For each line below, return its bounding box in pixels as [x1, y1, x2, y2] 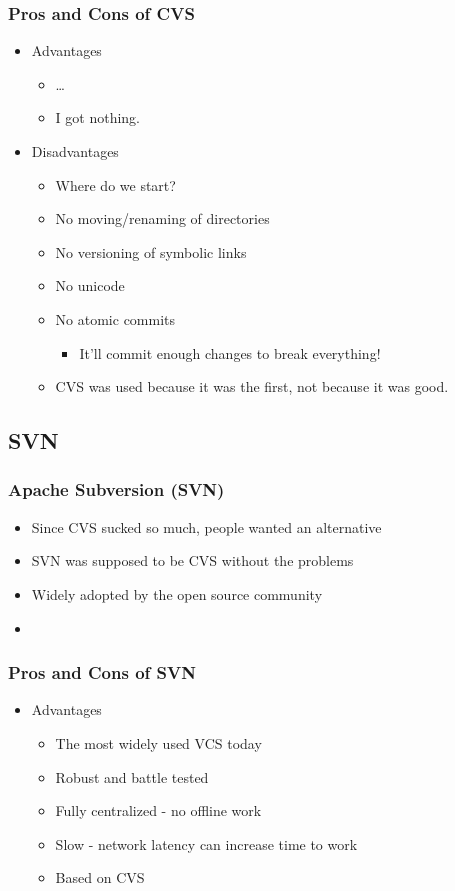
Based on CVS [55, 867, 145, 888]
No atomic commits [55, 308, 176, 329]
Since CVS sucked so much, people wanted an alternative [31, 516, 382, 537]
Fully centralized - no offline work [55, 800, 262, 821]
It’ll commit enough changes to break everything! [79, 342, 381, 363]
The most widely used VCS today [55, 732, 262, 753]
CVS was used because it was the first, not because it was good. [55, 376, 449, 397]
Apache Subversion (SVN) [8, 477, 225, 502]
